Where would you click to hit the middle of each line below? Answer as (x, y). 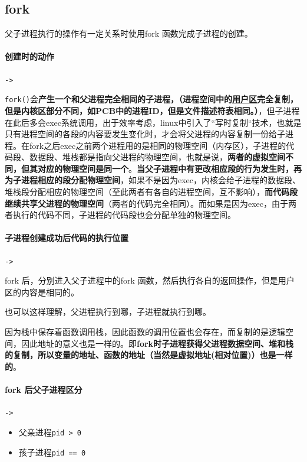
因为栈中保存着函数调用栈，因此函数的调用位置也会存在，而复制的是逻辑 (145, 332)
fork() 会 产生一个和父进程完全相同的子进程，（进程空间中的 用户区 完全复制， (151, 99)
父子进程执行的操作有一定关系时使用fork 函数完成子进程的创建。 (129, 33)
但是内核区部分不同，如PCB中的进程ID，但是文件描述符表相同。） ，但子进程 (152, 110)
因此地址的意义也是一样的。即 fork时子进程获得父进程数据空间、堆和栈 (157, 343)
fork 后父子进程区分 (44, 390)
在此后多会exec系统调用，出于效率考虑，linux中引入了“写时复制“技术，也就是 (153, 122)
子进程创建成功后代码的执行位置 (67, 238)
